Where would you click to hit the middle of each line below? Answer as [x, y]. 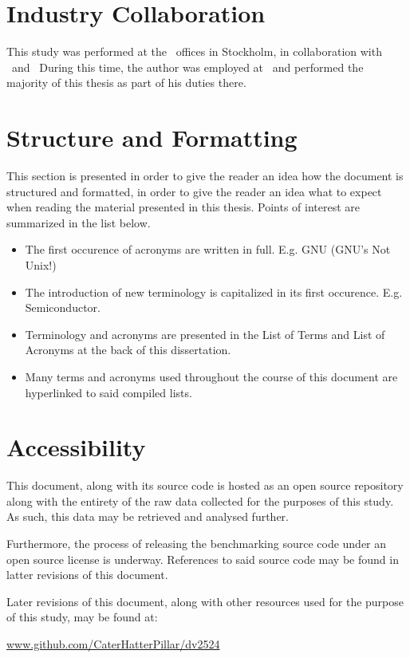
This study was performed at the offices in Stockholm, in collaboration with [194, 51]
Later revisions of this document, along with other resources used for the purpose [205, 601]
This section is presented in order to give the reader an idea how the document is [205, 176]
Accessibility [76, 447]
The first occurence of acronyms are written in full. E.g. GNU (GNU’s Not [208, 249]
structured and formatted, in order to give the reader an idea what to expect [194, 191]
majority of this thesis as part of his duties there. [126, 83]
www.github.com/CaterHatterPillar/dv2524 [113, 644]
